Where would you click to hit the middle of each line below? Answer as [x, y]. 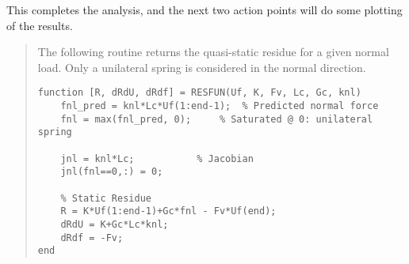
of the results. [40, 25]
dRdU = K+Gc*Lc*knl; [115, 224]
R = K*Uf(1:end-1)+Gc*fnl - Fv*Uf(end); [168, 211]
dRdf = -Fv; [92, 238]
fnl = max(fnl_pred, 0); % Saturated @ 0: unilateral [217, 119]
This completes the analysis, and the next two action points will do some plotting [204, 9]
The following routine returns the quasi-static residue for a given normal [213, 52]
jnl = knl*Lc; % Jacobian [157, 158]
